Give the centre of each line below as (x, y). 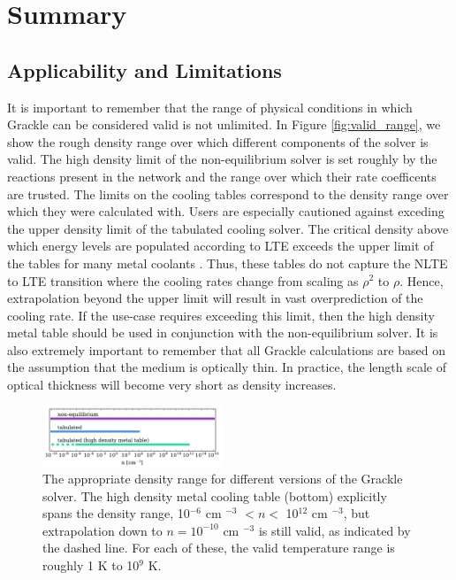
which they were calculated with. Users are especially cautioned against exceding (226, 211)
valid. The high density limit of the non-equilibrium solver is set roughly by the (222, 159)
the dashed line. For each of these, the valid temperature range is (219, 548)
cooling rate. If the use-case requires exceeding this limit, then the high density (221, 315)
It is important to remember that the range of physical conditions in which (210, 107)
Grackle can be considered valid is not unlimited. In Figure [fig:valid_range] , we (224, 124)
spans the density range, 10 (116, 513)
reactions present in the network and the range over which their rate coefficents (222, 176)
